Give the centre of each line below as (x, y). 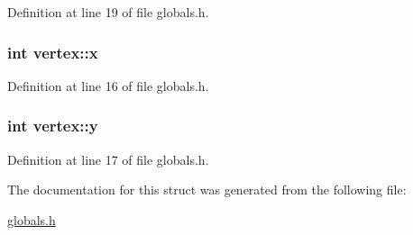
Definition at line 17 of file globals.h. (108, 159)
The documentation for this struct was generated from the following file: (207, 190)
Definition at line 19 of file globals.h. (108, 12)
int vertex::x (53, 52)
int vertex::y (53, 126)
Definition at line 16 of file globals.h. (108, 85)
